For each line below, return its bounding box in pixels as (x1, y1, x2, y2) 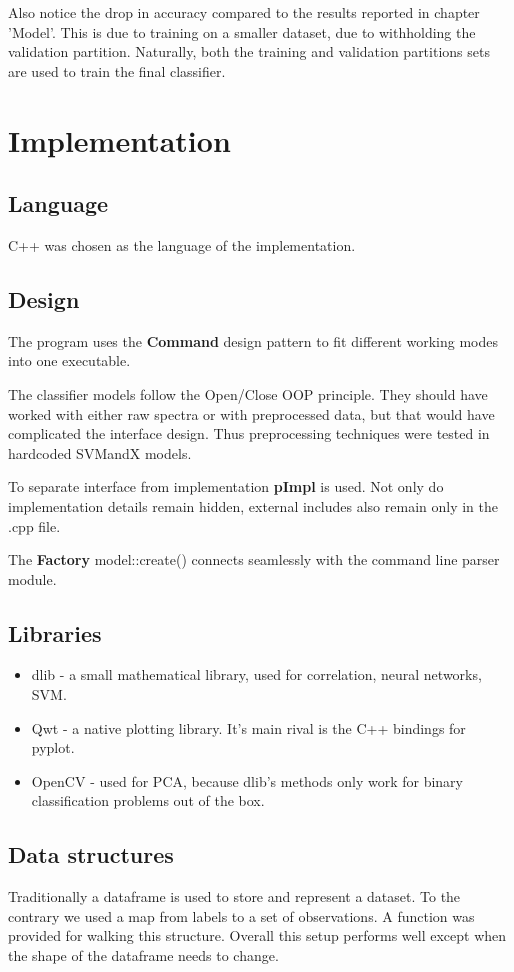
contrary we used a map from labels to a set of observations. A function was (8, 905, 475, 926)
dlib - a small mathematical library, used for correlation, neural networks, (31, 664, 482, 685)
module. (8, 568, 57, 589)
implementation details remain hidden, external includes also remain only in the (8, 495, 498, 516)
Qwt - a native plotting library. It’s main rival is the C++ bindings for (31, 717, 466, 738)
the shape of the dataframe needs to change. (8, 945, 279, 966)
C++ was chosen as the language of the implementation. (8, 234, 356, 255)
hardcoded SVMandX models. (8, 442, 192, 463)
